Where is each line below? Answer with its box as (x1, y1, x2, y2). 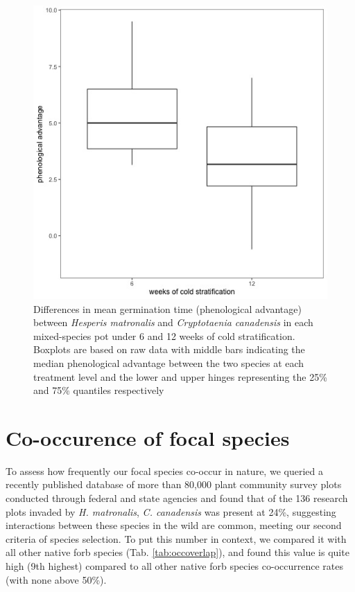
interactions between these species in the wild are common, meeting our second (6, 518, 342, 532)
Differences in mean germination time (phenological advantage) (33, 301, 302, 316)
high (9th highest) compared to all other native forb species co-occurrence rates (6, 559, 344, 573)
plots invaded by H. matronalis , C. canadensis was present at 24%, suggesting (6, 504, 336, 519)
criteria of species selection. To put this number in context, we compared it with (6, 531, 347, 546)
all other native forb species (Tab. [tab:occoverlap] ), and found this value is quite (6, 545, 349, 559)
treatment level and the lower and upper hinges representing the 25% (33, 369, 327, 384)
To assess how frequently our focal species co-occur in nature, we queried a (6, 463, 323, 478)
